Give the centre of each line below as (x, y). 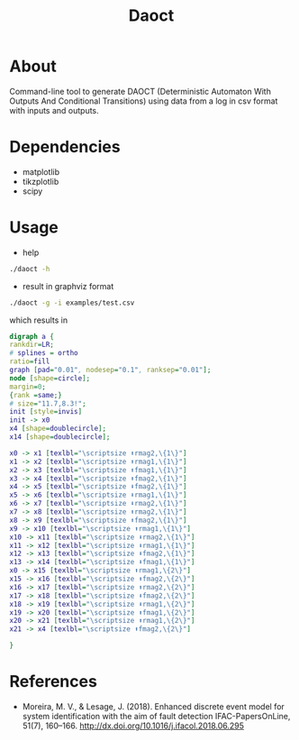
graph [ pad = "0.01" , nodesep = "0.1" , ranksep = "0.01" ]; (110, 370)
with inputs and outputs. (54, 110)
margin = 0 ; (28, 387)
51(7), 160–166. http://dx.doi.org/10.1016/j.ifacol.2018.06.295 (133, 726)
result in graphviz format (68, 286)
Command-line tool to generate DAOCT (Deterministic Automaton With (140, 91)
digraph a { (32, 336)
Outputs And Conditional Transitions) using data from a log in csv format (144, 101)
